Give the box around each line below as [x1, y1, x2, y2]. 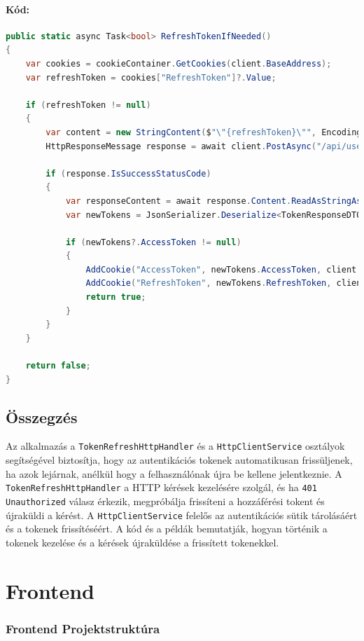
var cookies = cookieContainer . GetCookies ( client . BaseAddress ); [25, 58, 332, 69]
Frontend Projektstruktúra [6, 619, 160, 637]
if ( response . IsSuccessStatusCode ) [45, 168, 211, 179]
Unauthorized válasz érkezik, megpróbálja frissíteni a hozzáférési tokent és [6, 493, 325, 508]
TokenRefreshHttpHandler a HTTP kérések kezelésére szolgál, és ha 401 [6, 480, 317, 495]
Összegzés [6, 406, 78, 427]
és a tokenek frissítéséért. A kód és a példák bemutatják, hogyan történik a [6, 521, 328, 536]
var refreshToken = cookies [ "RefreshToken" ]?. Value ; [25, 72, 276, 83]
